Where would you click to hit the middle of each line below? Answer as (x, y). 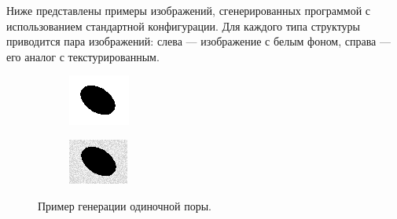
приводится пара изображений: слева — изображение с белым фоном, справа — (198, 41)
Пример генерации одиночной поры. (125, 205)
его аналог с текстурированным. (83, 56)
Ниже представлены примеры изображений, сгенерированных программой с (189, 10)
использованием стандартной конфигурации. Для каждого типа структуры (183, 26)
